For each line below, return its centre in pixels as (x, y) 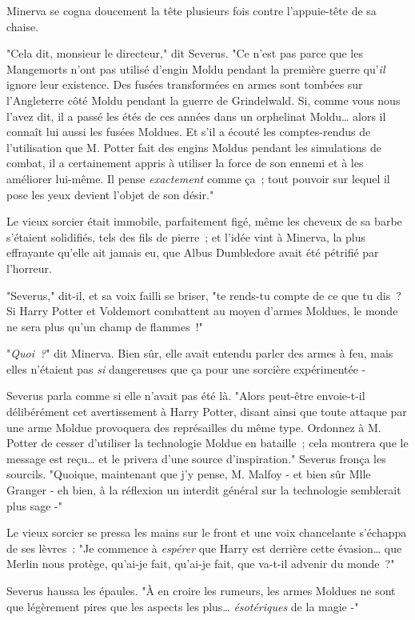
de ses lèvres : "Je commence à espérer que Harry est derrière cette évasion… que (204, 548)
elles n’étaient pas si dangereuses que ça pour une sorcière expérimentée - (186, 368)
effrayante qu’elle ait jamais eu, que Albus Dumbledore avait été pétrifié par (193, 252)
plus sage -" (34, 505)
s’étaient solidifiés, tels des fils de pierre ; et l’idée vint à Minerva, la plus (186, 236)
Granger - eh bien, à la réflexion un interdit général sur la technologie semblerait (204, 490)
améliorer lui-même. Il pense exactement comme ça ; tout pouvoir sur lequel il (198, 178)
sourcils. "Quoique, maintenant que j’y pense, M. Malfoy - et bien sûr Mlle (189, 474)
